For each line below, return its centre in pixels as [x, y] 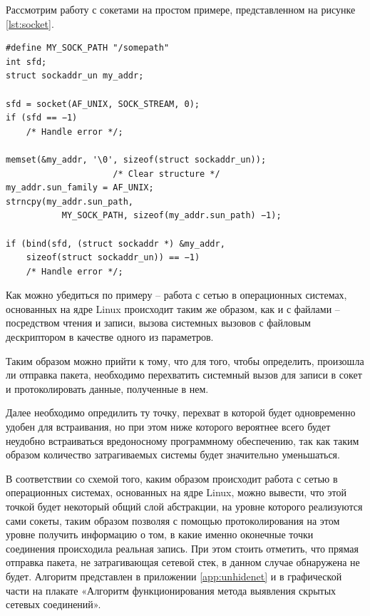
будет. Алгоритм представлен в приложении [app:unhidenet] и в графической [174, 576]
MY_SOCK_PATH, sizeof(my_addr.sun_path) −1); [171, 216]
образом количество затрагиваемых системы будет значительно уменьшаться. [173, 455]
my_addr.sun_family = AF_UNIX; [80, 188]
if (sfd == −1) [42, 118]
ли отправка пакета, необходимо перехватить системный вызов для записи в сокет [184, 375]
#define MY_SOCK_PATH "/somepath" [88, 48]
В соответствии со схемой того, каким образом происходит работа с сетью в [172, 478]
